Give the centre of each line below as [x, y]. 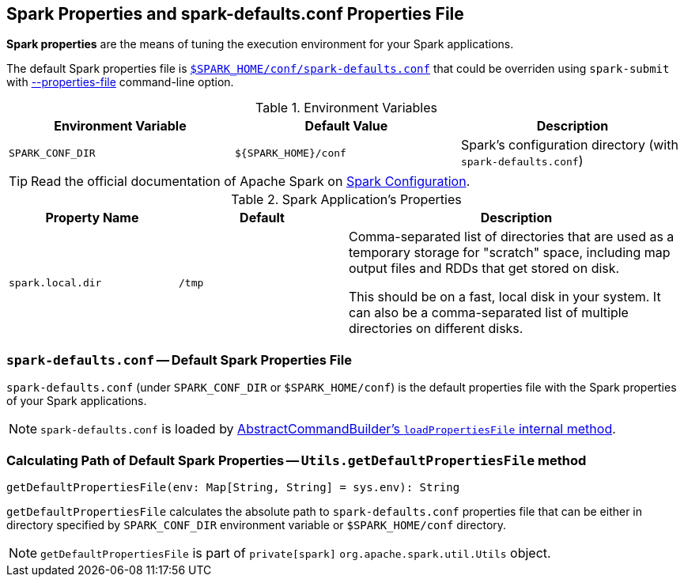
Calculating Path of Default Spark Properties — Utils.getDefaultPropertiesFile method [297, 460]
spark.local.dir [55, 282]
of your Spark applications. [77, 401]
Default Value [346, 126]
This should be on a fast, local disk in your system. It [505, 297]
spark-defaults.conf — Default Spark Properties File [179, 360]
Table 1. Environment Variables [346, 108]
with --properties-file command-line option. [120, 82]
